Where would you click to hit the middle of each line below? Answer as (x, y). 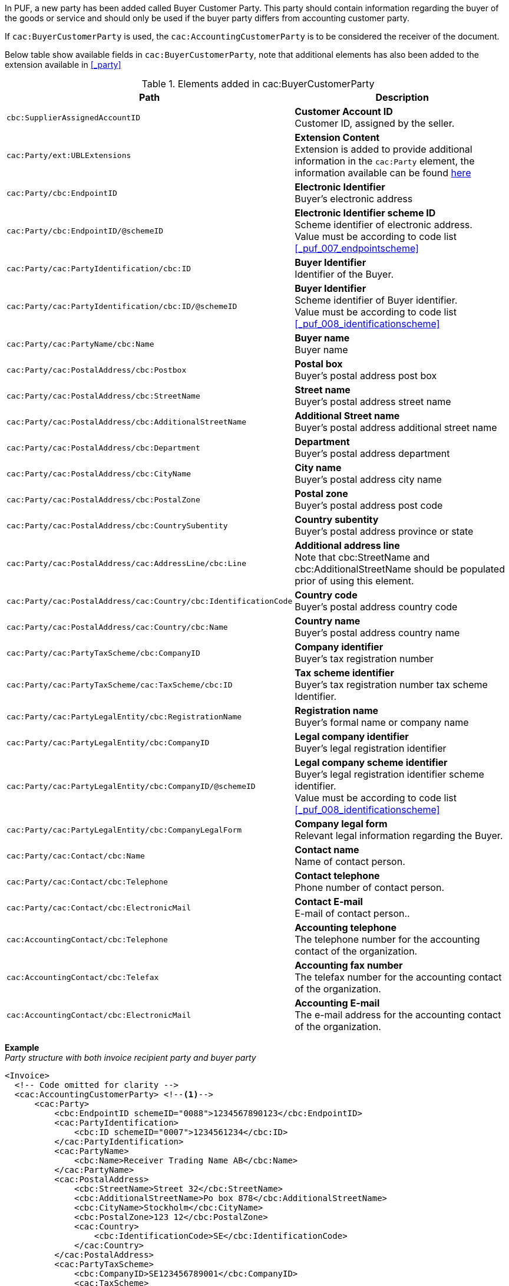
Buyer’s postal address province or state (384, 531)
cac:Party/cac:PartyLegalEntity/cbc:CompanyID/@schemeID (131, 786)
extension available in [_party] (63, 65)
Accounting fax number (349, 965)
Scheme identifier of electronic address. (384, 225)
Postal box (319, 364)
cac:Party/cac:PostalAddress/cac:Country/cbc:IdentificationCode (150, 601)
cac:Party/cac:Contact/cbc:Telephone (87, 882)
